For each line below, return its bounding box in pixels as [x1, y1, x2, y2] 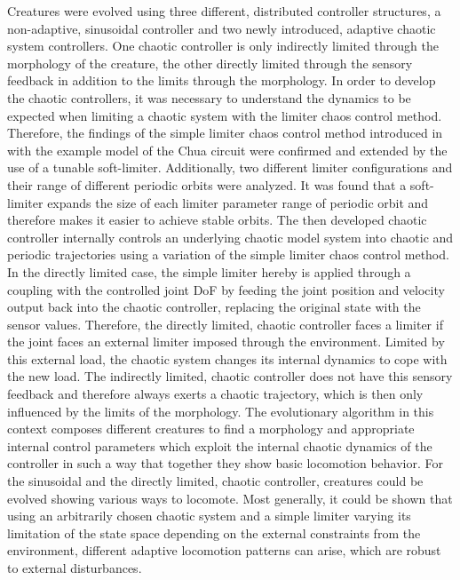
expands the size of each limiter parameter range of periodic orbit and [47, 193, 429, 211]
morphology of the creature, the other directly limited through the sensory [7, 53, 413, 72]
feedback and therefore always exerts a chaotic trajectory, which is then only [7, 385, 424, 403]
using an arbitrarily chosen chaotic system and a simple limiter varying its [7, 506, 411, 525]
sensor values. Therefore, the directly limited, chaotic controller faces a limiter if [7, 314, 443, 333]
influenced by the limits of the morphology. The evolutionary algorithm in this [7, 401, 434, 420]
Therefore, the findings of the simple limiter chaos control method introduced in [7, 123, 443, 142]
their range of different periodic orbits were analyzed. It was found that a [7, 175, 407, 194]
